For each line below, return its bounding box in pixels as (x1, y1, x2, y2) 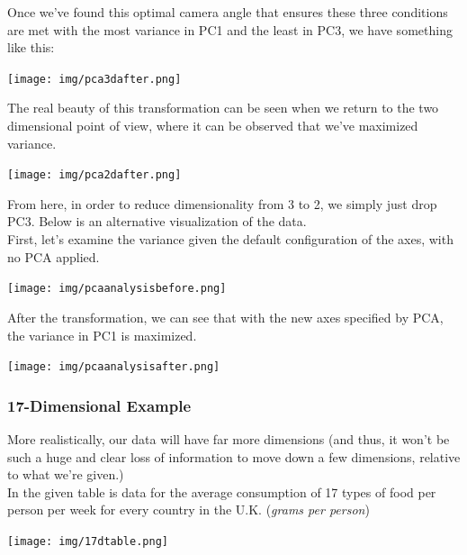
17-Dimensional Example (7, 394, 192, 416)
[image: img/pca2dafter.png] (7, 168, 182, 182)
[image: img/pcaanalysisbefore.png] (7, 282, 227, 296)
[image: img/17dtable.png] (7, 534, 168, 548)
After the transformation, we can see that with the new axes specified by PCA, (7, 307, 444, 326)
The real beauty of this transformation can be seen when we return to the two (7, 98, 439, 117)
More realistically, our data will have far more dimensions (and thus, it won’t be (7, 429, 450, 448)
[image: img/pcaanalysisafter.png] (7, 360, 220, 374)
